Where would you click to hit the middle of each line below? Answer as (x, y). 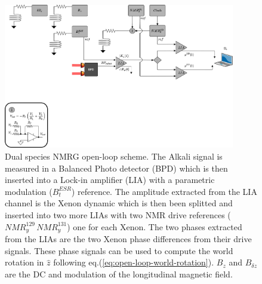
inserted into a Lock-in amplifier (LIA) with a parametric (110, 180)
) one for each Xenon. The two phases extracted (155, 226)
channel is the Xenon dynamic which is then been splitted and (119, 203)
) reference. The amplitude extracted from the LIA (164, 191)
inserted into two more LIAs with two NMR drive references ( (118, 215)
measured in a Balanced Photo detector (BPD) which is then (116, 168)
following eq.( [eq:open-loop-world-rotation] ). (134, 262)
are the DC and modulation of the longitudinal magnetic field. (119, 274)
